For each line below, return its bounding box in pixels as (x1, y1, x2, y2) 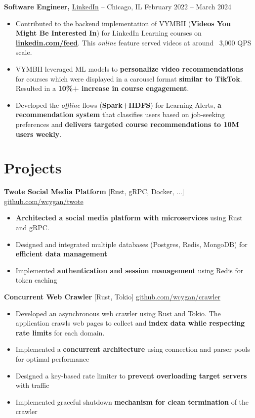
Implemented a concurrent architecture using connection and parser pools (15, 344, 250, 354)
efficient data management (15, 249, 107, 259)
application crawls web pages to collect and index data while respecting (15, 318, 245, 328)
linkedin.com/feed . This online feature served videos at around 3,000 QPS (15, 37, 252, 47)
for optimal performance (15, 353, 89, 364)
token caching (15, 275, 57, 285)
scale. (15, 47, 32, 57)
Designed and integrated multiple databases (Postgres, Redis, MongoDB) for (15, 239, 248, 249)
